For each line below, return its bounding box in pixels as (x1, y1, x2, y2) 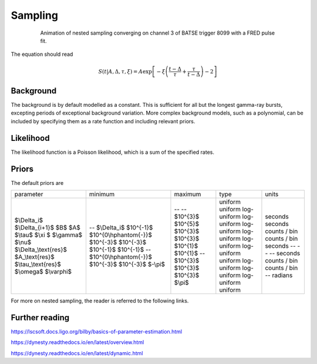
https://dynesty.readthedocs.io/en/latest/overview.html (11, 339, 144, 346)
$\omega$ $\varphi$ (14, 268, 72, 276)
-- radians (265, 271, 293, 279)
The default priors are (11, 179, 64, 186)
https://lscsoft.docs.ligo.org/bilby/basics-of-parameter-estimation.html (11, 328, 182, 335)
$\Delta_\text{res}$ (14, 245, 68, 254)
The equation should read (11, 50, 73, 58)
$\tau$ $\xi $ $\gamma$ (14, 231, 82, 239)
